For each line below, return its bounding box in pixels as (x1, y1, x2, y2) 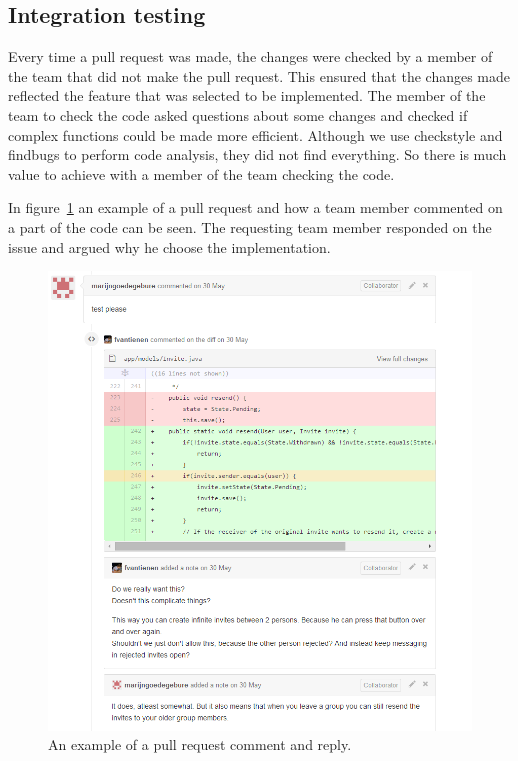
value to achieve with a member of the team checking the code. (8, 163, 395, 184)
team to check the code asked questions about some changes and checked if (8, 104, 468, 125)
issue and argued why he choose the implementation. (8, 236, 331, 257)
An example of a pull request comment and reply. (48, 734, 352, 755)
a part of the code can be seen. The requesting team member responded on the (8, 216, 492, 237)
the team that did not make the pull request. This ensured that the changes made (8, 65, 511, 86)
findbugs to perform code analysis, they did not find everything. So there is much (8, 144, 507, 165)
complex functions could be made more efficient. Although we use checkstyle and (8, 124, 503, 145)
